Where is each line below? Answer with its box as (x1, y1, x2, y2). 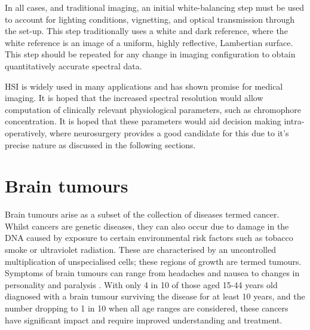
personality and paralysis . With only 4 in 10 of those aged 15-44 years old (5, 278, 278, 291)
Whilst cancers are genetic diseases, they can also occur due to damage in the (5, 219, 289, 232)
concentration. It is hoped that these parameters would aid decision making (5, 115, 281, 127)
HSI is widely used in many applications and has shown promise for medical (5, 80, 283, 92)
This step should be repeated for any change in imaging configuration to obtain (5, 48, 296, 60)
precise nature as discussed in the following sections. (5, 138, 196, 151)
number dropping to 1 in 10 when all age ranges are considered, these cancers (5, 302, 288, 314)
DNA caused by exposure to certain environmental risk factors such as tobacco (5, 231, 293, 244)
